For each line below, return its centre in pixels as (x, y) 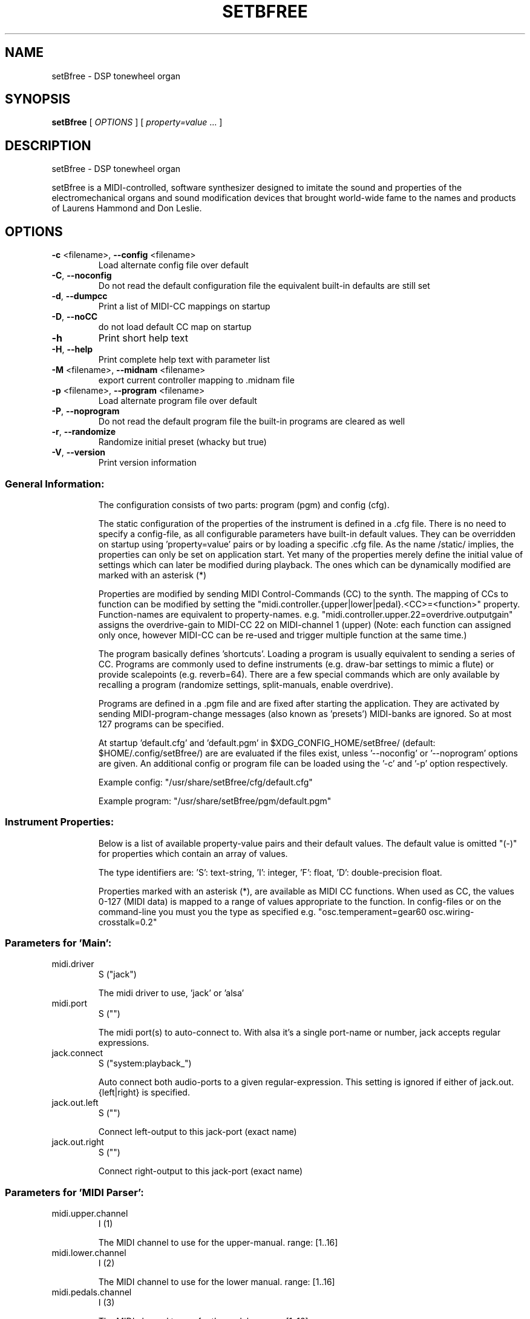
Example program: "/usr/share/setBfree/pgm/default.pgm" (215, 801)
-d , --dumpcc (80, 296)
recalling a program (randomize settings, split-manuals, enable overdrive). (246, 684)
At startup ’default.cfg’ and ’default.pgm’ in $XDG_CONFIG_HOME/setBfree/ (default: (267, 742)
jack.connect (77, 1053)
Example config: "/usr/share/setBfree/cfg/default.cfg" (205, 782)
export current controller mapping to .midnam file (196, 380)
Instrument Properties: (60, 822)
